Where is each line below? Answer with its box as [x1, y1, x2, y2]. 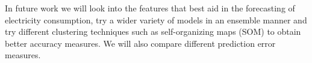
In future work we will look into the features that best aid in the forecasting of [5, 2, 295, 14]
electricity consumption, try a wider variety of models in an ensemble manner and [5, 13, 307, 26]
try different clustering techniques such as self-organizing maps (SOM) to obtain [5, 25, 301, 38]
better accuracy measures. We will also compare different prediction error [5, 37, 276, 49]
